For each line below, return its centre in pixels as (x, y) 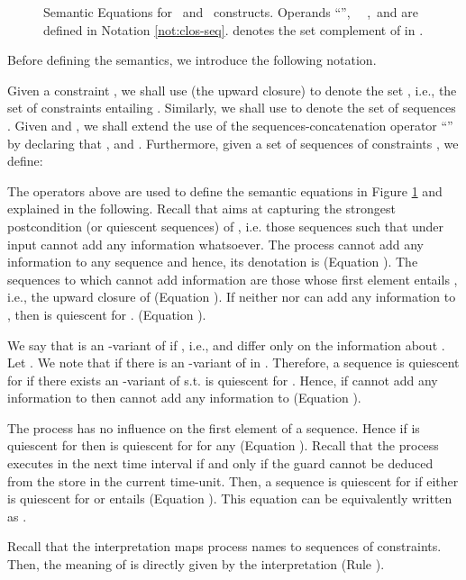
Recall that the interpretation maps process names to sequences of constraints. (224, 546)
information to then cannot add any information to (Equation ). (184, 398)
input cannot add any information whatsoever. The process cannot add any (215, 244)
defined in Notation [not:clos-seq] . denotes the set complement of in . (233, 29)
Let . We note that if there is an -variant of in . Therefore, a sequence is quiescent (233, 362)
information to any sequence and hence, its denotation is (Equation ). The (213, 262)
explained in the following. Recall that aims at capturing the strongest (202, 208)
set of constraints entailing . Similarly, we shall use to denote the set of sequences (232, 108)
